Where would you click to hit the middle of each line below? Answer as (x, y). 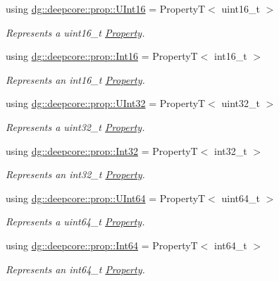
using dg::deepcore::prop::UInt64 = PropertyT (106, 198)
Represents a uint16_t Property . (75, 32)
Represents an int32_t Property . (75, 174)
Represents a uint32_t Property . (75, 126)
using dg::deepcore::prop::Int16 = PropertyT (102, 56)
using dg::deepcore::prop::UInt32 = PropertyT (106, 103)
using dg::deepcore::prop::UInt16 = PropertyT (106, 8)
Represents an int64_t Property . (75, 269)
